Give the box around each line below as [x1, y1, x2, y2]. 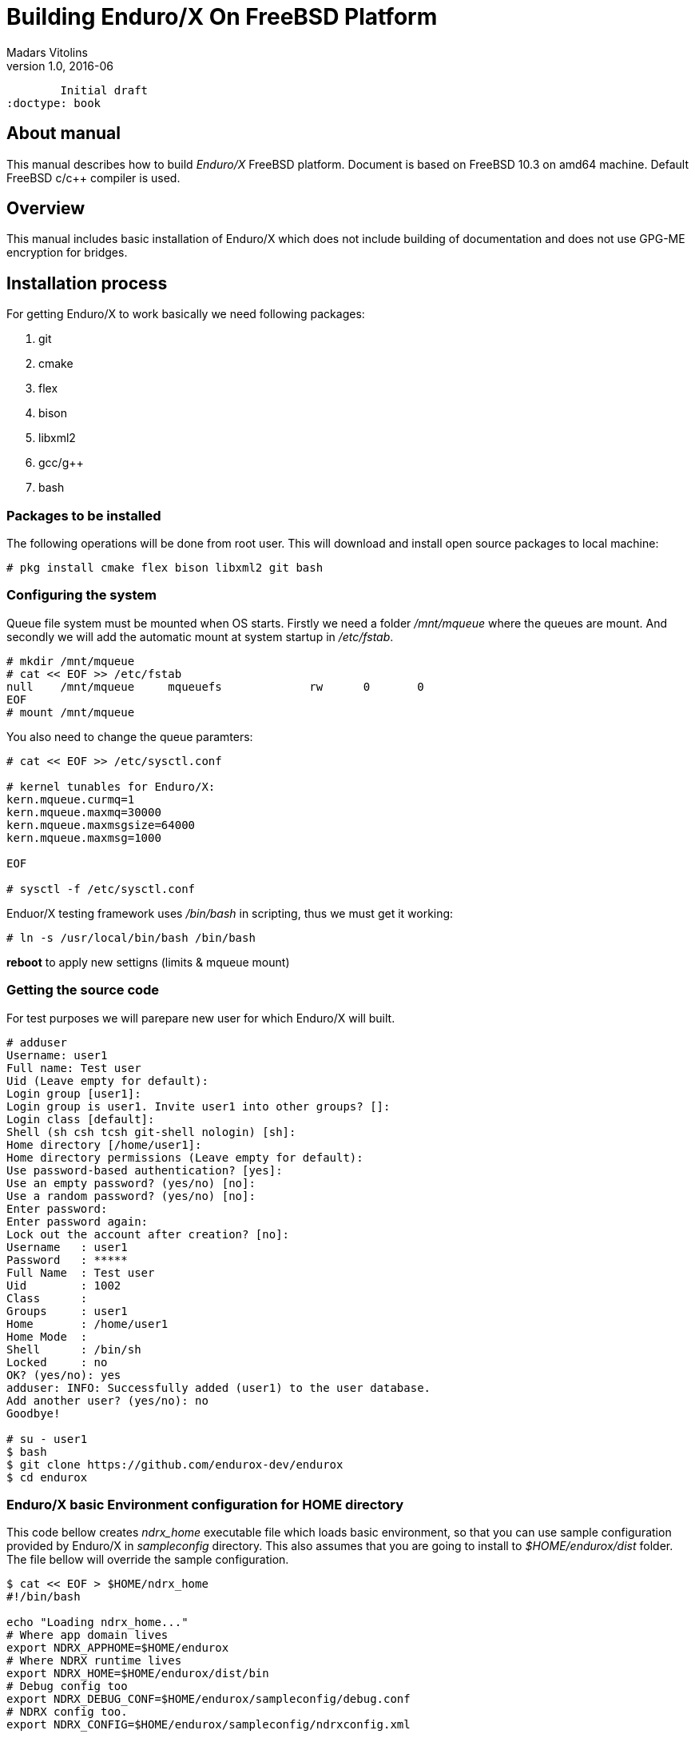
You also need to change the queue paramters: [6, 729, 253, 743]
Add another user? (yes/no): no [6, 1393, 208, 1407]
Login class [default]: [6, 1112, 155, 1126]
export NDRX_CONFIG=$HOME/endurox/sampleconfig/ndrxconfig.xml [6, 1718, 411, 1732]
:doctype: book [6, 96, 101, 110]
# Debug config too [6, 1680, 128, 1693]
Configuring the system [6, 587, 157, 604]
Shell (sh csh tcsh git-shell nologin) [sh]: [6, 1125, 296, 1138]
